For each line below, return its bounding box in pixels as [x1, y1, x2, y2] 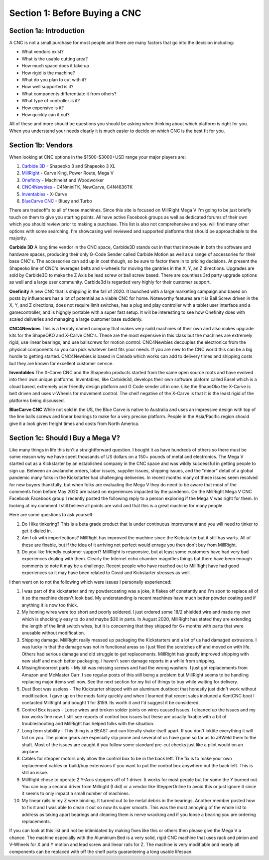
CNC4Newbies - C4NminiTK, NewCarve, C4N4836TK [21, 184, 133, 190]
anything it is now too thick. [21, 602, 78, 608]
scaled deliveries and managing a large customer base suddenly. [9, 316, 143, 322]
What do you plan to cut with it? [21, 77, 87, 83]
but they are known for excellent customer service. [9, 360, 114, 366]
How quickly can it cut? [21, 111, 70, 117]
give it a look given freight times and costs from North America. [9, 421, 139, 427]
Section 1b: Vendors [9, 141, 73, 149]
